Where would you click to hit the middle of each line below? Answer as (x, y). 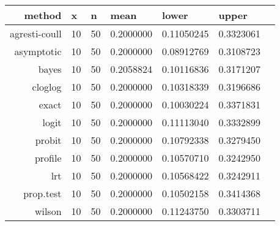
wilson (48, 211)
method (43, 15)
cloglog (47, 87)
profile (48, 158)
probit (48, 140)
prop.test (42, 193)
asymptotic (38, 51)
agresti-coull (36, 33)
